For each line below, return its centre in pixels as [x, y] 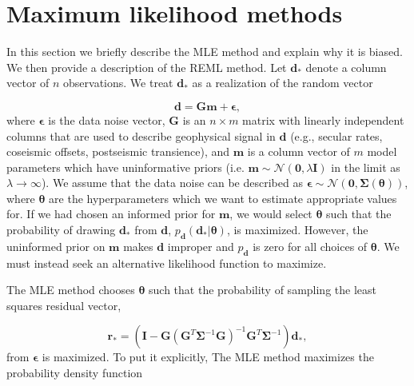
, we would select [271, 214]
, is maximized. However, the [297, 230]
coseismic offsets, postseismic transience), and [118, 151]
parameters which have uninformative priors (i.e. [125, 167]
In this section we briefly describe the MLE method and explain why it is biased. [205, 52]
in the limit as [366, 167]
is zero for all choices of [310, 246]
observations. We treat [118, 83]
